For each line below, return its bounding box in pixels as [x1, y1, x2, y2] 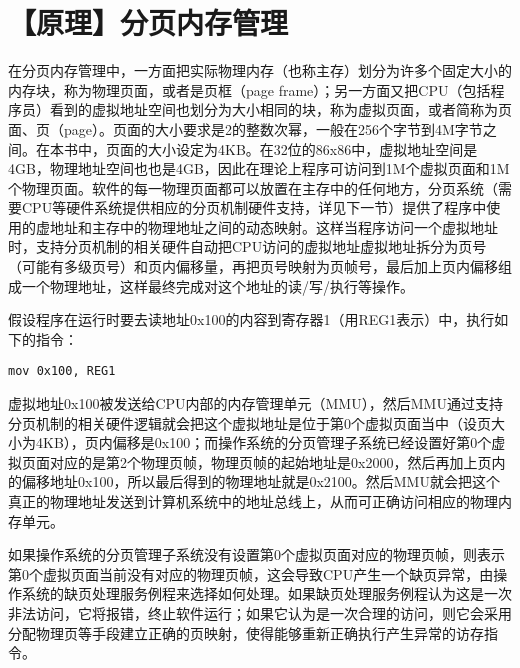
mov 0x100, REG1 [8, 364, 116, 379]
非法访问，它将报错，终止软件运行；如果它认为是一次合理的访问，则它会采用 [8, 603, 512, 624]
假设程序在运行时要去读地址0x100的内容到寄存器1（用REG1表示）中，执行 [8, 309, 495, 330]
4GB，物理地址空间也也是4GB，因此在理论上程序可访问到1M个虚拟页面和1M [8, 158, 510, 179]
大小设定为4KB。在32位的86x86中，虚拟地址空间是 [147, 138, 478, 159]
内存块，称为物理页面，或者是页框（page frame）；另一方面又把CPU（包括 [8, 79, 491, 100]
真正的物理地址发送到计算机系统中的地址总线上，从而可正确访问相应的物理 [8, 491, 498, 512]
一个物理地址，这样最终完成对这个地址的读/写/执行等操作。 [21, 275, 414, 296]
